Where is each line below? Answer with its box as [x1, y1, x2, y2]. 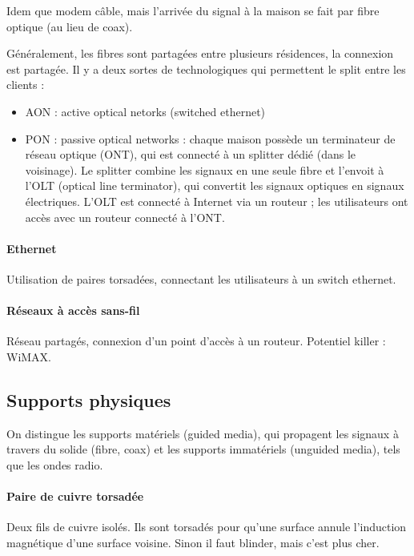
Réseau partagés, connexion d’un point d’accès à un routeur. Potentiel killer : [6, 332, 386, 349]
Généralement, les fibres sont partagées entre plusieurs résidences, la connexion [6, 45, 394, 62]
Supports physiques [6, 387, 171, 412]
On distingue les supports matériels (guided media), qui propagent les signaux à [6, 425, 399, 441]
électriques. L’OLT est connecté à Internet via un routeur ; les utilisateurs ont [25, 192, 408, 209]
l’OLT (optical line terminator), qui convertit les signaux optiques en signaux [25, 177, 404, 194]
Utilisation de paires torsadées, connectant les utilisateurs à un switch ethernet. [6, 270, 396, 287]
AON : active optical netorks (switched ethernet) [25, 103, 266, 119]
